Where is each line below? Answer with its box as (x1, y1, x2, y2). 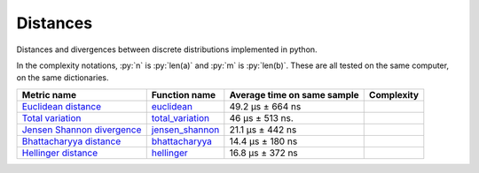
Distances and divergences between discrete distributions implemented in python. (16, 44, 318, 55)
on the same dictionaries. (16, 72, 110, 83)
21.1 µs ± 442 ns (229, 124, 297, 136)
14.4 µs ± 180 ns (229, 135, 298, 147)
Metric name (21, 88, 77, 101)
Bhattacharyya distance (21, 135, 122, 147)
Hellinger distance (21, 147, 98, 159)
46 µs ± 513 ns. (229, 111, 294, 124)
